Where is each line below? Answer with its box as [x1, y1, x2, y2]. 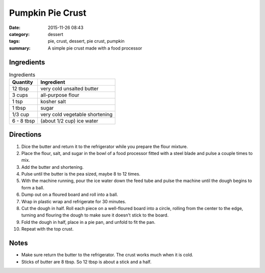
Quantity [12, 79, 33, 86]
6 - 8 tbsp [12, 118, 35, 124]
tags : [9, 38, 20, 44]
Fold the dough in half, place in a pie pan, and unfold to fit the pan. [21, 219, 156, 225]
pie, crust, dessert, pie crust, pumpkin [48, 38, 125, 44]
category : [9, 31, 30, 37]
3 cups [12, 91, 28, 98]
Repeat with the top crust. [21, 226, 74, 232]
